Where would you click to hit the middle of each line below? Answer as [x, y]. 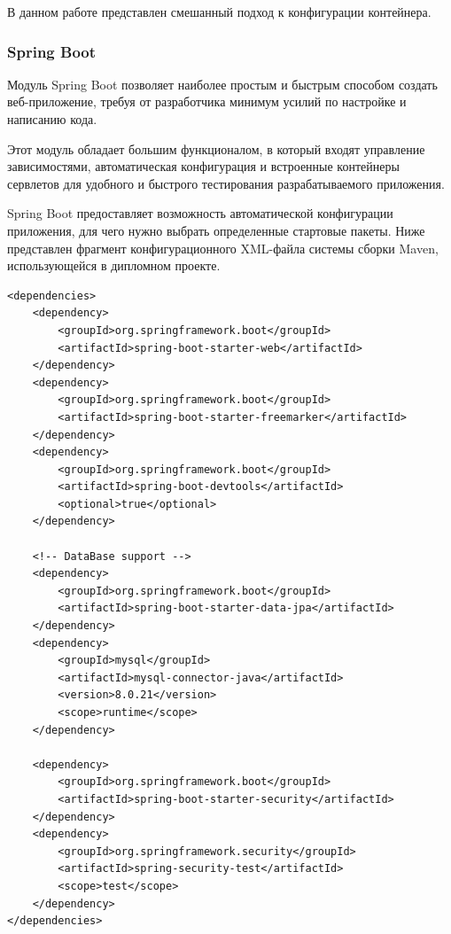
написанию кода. [52, 119]
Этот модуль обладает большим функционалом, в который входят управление [216, 148]
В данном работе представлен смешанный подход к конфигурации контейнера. [219, 12]
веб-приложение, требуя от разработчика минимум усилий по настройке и [207, 101]
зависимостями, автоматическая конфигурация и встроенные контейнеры [203, 166]
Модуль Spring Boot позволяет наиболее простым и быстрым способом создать [222, 84]
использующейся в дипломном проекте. [114, 265]
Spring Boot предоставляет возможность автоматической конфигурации [200, 213]
